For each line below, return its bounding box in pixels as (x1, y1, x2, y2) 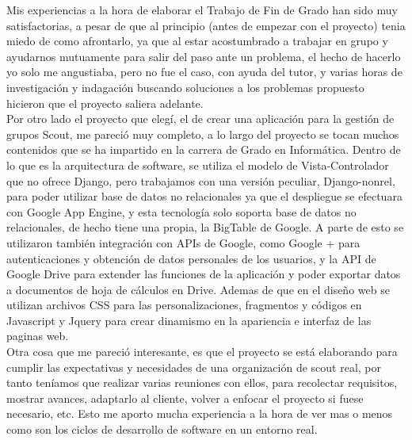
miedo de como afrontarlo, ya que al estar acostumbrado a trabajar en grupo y (6, 33, 388, 49)
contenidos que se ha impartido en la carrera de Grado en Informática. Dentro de (6, 141, 401, 158)
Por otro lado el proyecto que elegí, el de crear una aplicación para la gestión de (6, 110, 395, 127)
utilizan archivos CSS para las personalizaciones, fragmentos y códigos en (6, 297, 362, 313)
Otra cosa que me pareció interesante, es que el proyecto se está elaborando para (6, 343, 398, 360)
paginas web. (6, 327, 69, 344)
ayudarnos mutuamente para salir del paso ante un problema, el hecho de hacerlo (6, 48, 401, 64)
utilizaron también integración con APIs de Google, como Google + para (6, 234, 360, 251)
